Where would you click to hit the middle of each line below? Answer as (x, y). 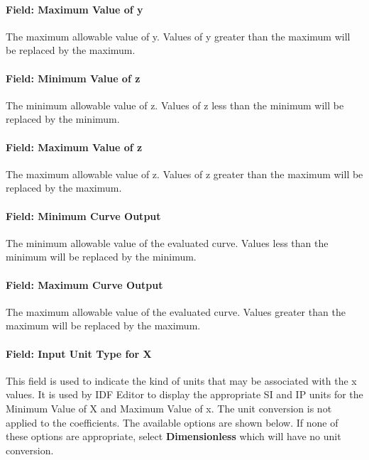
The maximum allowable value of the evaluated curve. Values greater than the (176, 311)
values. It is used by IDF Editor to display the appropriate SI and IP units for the (184, 394)
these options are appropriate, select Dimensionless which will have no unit (174, 436)
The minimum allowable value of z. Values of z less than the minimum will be (175, 105)
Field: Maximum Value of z (74, 147)
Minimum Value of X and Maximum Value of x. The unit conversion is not (169, 408)
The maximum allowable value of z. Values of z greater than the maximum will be (184, 174)
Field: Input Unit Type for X (79, 353)
